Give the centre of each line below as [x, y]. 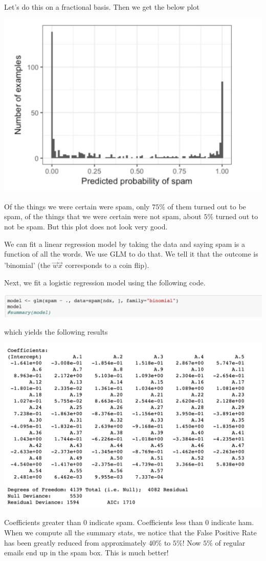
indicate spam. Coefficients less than [146, 522]
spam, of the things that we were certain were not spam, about [103, 216]
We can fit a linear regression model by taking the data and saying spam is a [125, 244]
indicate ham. [232, 522]
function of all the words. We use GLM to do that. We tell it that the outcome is [131, 254]
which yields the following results [56, 331]
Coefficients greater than [43, 522]
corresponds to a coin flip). [107, 265]
